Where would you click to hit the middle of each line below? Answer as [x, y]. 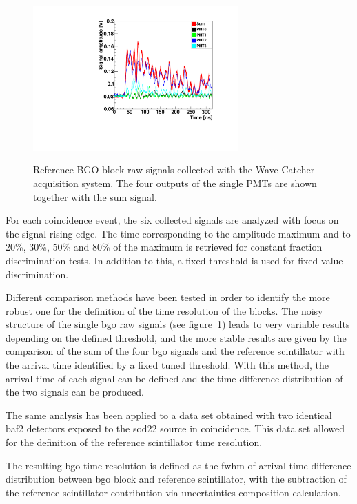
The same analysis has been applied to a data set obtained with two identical [169, 415]
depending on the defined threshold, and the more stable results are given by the [176, 337]
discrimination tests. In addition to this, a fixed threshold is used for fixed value [174, 260]
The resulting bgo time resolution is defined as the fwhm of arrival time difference [178, 465]
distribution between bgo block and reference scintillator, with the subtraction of [176, 479]
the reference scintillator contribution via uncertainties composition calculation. [173, 492]
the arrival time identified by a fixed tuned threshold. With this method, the [167, 365]
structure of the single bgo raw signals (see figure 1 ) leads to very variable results [178, 324]
